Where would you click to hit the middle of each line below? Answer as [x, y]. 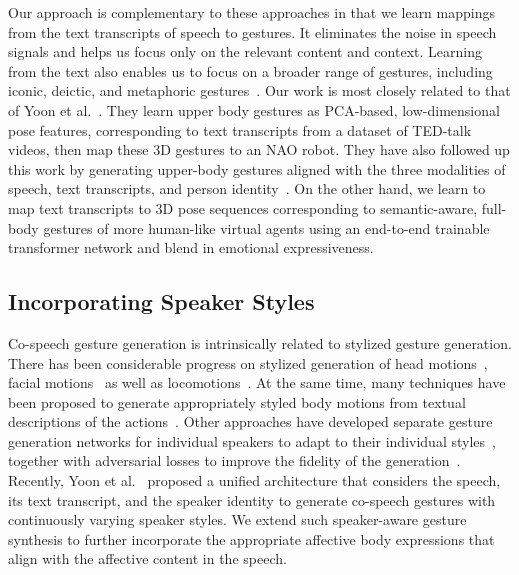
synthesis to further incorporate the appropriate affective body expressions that [251, 538]
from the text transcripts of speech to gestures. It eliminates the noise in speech [252, 31]
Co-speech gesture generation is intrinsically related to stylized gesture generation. [260, 342]
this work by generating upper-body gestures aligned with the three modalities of [257, 168]
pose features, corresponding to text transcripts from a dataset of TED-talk [240, 129]
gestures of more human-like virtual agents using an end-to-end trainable [266, 227]
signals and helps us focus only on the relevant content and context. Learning [245, 51]
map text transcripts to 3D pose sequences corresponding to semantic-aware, [243, 207]
